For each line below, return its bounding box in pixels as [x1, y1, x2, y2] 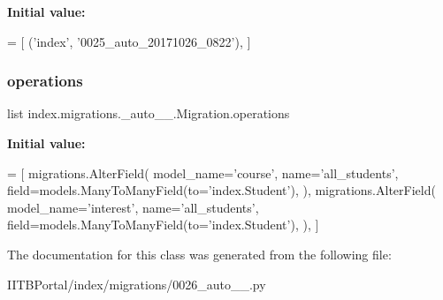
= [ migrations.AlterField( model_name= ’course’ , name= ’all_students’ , [7, 163, 399, 182]
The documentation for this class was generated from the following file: [7, 244, 392, 263]
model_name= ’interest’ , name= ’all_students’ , [7, 198, 259, 216]
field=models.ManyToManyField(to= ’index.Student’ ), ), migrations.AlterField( [7, 181, 436, 199]
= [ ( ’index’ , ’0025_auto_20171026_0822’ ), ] [7, 32, 251, 50]
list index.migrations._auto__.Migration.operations [7, 104, 290, 123]
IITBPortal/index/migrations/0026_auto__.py [7, 274, 266, 293]
